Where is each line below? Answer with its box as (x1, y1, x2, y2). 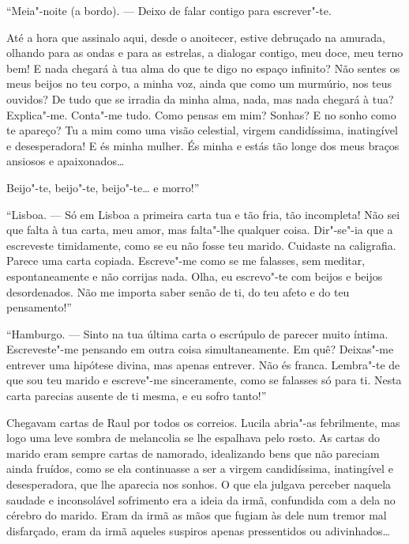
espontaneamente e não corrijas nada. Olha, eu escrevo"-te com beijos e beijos (6, 267, 383, 284)
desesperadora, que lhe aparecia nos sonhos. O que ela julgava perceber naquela (6, 476, 392, 493)
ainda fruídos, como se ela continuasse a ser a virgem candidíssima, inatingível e (6, 460, 393, 477)
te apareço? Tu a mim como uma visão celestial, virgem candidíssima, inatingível (6, 122, 398, 138)
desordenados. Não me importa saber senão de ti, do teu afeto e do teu (6, 283, 350, 300)
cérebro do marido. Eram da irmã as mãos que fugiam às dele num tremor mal (6, 507, 387, 523)
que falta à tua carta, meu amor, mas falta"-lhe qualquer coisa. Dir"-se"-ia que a (6, 221, 393, 238)
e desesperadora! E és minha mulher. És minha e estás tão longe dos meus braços (6, 137, 400, 153)
